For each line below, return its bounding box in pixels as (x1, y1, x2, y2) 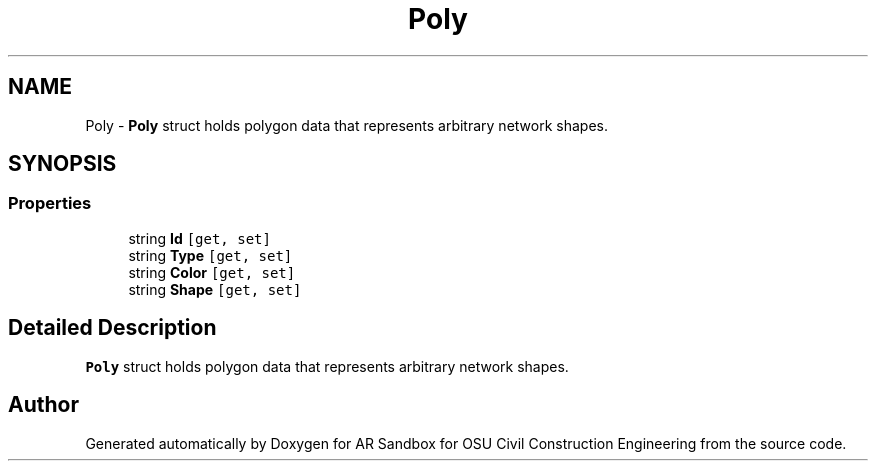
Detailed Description (8, 315, 217, 341)
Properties (8, 193, 92, 214)
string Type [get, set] (128, 246, 293, 264)
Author (8, 392, 79, 418)
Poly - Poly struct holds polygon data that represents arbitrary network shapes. (85, 116, 608, 134)
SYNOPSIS (8, 151, 117, 177)
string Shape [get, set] (128, 280, 302, 298)
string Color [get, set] (128, 263, 296, 281)
